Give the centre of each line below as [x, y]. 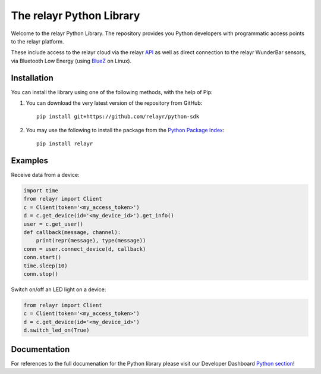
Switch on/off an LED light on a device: [59, 289]
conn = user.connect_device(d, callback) [85, 249]
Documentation [40, 349]
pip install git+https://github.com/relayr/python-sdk [118, 117]
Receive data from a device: [45, 175]
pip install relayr [65, 144]
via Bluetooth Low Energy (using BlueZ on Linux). [71, 61]
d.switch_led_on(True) [56, 330]
